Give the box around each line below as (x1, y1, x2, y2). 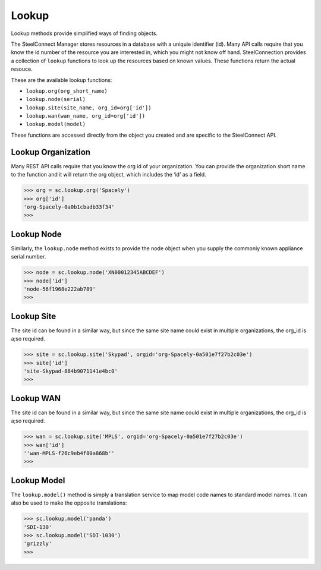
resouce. (11, 65, 33, 73)
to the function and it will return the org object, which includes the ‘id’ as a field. (11, 171, 206, 178)
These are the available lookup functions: (11, 76, 112, 83)
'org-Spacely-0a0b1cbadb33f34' (23, 203, 115, 210)
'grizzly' (23, 540, 52, 547)
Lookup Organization (11, 147, 91, 157)
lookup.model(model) (26, 121, 86, 128)
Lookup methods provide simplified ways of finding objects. (11, 30, 158, 37)
